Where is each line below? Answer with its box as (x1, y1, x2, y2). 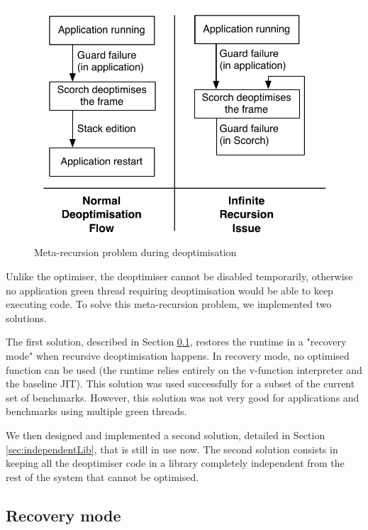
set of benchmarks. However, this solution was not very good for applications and (6, 390, 359, 404)
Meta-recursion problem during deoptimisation (34, 245, 237, 260)
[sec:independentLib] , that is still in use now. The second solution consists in (6, 441, 338, 456)
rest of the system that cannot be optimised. (6, 469, 199, 484)
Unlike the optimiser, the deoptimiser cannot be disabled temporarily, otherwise (6, 269, 353, 284)
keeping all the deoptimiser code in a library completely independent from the (6, 456, 345, 470)
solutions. (6, 310, 47, 325)
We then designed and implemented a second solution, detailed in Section (6, 428, 325, 442)
